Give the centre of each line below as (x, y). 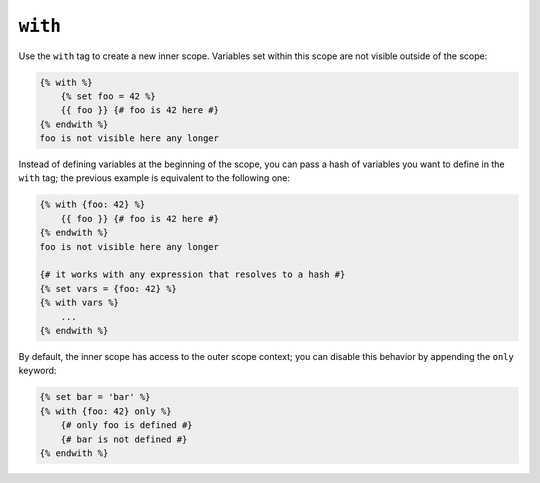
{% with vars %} (79, 303)
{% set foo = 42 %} (108, 96)
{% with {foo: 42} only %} (105, 411)
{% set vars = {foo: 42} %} (108, 288)
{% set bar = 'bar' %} (95, 397)
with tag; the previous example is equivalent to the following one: (154, 178)
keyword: (37, 371)
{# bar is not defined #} (124, 439)
